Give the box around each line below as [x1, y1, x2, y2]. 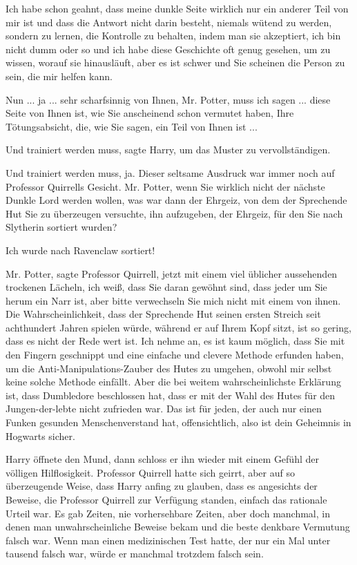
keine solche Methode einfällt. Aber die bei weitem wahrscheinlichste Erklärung [6, 374, 341, 389]
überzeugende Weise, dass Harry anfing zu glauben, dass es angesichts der [6, 479, 318, 493]
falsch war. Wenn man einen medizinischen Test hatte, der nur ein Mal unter [6, 533, 331, 547]
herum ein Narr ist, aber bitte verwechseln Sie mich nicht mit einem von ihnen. [6, 293, 341, 307]
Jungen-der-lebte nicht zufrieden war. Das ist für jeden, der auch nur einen [6, 401, 322, 416]
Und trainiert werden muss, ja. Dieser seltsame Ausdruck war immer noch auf [6, 165, 335, 180]
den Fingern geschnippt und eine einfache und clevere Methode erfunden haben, [6, 347, 344, 362]
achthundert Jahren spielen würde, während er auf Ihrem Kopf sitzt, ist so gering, [6, 320, 351, 334]
